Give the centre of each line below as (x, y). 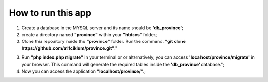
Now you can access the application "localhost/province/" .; (84, 71)
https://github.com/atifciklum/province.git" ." (69, 48)
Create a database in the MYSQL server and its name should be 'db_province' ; (102, 28)
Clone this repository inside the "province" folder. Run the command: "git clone (104, 41)
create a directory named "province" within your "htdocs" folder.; (90, 34)
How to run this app (50, 13)
